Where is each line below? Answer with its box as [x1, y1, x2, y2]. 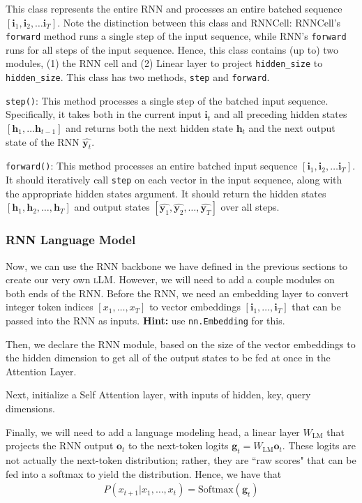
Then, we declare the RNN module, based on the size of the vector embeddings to [6, 336, 356, 351]
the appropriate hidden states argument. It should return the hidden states [6, 186, 326, 200]
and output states [74, 200, 150, 214]
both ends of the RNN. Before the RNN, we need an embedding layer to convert [6, 285, 349, 300]
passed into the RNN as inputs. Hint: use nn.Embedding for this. [6, 313, 285, 327]
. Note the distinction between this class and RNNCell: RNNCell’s [57, 15, 341, 29]
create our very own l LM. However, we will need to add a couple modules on [6, 272, 335, 287]
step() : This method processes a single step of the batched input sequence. [6, 93, 329, 107]
